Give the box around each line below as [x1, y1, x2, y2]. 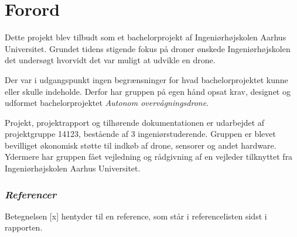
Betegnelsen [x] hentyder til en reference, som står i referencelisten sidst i [5, 209, 267, 222]
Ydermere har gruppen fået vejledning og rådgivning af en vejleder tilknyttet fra [5, 150, 293, 163]
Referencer [5, 187, 57, 201]
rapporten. [5, 221, 43, 233]
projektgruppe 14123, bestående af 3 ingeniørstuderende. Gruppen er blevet [5, 128, 276, 140]
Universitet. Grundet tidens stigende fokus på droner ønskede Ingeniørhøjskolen [5, 42, 291, 54]
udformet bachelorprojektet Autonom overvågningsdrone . [5, 97, 209, 109]
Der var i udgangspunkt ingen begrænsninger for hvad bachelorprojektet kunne [5, 73, 288, 85]
